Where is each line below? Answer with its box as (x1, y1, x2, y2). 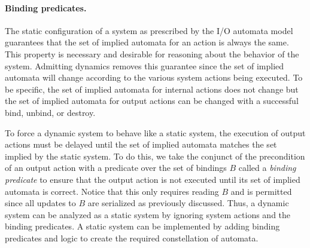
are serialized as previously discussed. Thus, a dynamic (87, 197, 289, 209)
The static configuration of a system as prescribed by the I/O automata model (5, 24, 293, 36)
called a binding (238, 161, 296, 174)
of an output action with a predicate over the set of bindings (5, 161, 227, 174)
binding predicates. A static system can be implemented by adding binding (5, 220, 280, 232)
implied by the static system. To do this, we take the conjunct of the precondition (5, 149, 305, 162)
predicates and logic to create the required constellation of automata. (5, 231, 259, 244)
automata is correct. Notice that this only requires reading (5, 185, 219, 197)
